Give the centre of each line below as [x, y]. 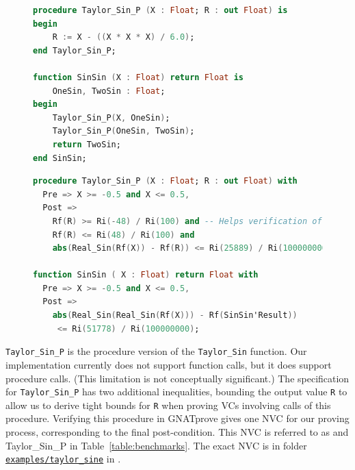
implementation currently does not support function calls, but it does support [169, 364]
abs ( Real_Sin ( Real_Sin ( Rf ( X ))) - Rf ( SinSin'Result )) [175, 316]
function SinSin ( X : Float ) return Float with [146, 275]
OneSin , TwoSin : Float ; [109, 91]
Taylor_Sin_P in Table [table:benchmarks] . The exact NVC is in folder [156, 445]
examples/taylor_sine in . [63, 459]
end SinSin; [60, 158]
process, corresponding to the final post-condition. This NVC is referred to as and [177, 432]
